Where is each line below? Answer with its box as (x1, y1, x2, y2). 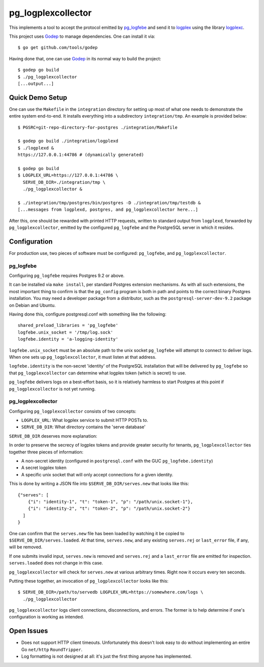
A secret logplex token (21, 465, 67, 470)
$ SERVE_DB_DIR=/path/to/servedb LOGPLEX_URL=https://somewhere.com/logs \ (18, 590, 203, 595)
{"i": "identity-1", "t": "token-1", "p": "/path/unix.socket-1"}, (27, 499, 193, 504)
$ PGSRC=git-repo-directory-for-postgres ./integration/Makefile (18, 124, 178, 130)
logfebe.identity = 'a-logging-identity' (18, 336, 118, 342)
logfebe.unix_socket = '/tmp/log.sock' (18, 329, 113, 335)
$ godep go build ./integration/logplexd (18, 138, 118, 144)
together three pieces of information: (9, 449, 84, 455)
